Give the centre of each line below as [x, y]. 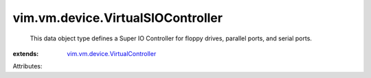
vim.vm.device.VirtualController [112, 53]
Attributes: [27, 66]
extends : [26, 53]
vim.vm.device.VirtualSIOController [118, 18]
